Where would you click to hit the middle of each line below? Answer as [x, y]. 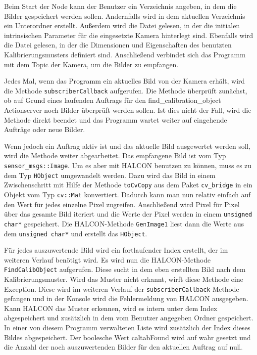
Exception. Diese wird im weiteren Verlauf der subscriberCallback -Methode [122, 288]
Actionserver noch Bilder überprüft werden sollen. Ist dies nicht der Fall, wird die [128, 110]
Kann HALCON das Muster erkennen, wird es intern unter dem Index [111, 308]
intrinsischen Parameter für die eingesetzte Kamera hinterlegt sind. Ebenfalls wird [129, 35]
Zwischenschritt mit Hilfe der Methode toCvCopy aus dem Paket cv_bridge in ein [128, 185]
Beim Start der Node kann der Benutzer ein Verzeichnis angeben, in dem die [120, 6]
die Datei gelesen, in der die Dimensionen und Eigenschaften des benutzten [118, 45]
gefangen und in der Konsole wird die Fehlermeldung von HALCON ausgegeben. [126, 298]
